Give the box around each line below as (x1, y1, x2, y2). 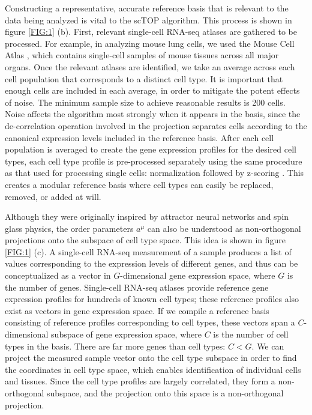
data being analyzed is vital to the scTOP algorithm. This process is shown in (5, 13, 292, 26)
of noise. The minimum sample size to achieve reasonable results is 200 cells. (5, 95, 286, 108)
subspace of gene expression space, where (51, 328, 202, 341)
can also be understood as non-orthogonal (147, 222, 301, 234)
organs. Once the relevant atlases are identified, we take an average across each (5, 60, 295, 73)
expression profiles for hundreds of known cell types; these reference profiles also (5, 292, 299, 305)
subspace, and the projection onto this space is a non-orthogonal (47, 387, 284, 399)
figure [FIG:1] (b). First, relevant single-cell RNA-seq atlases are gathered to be (5, 25, 297, 38)
